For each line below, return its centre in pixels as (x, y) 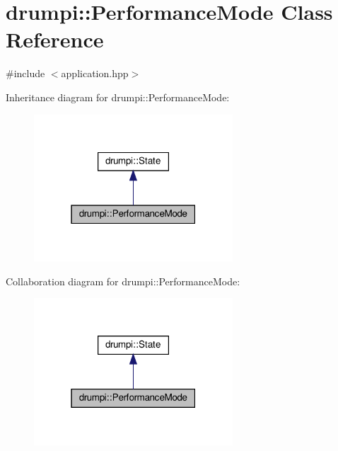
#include (25, 73)
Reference (55, 39)
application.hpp (95, 73)
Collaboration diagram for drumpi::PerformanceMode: (123, 281)
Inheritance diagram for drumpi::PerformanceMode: (118, 97)
